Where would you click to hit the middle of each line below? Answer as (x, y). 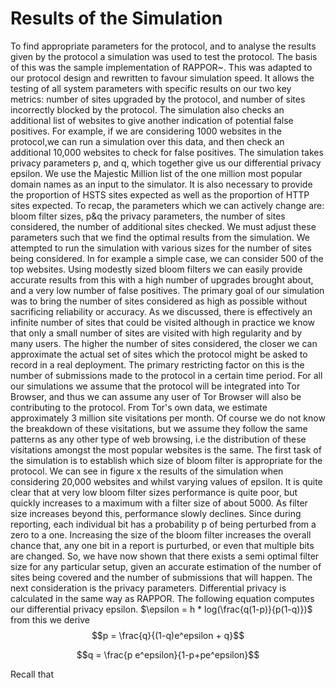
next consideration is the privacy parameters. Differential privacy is (148, 588)
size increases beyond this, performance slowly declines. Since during (156, 513)
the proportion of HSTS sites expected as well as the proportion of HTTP (160, 194)
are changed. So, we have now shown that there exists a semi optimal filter (165, 556)
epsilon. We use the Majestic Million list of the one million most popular (156, 173)
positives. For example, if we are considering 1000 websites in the (146, 131)
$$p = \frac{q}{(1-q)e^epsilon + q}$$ (168, 635)
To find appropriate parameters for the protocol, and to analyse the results (163, 46)
